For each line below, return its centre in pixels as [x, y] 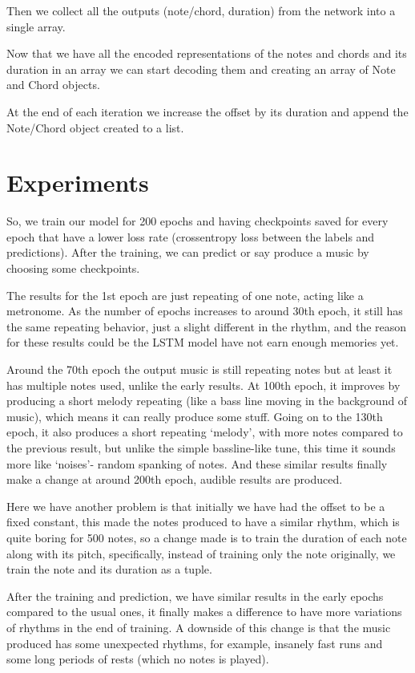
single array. [36, 26]
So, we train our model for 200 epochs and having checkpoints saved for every [197, 221]
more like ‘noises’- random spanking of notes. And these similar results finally [197, 463]
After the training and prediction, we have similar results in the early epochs [195, 596]
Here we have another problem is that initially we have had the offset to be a [196, 506]
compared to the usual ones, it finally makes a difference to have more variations [204, 612]
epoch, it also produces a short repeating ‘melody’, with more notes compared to [205, 432]
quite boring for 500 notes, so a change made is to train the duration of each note [207, 537]
